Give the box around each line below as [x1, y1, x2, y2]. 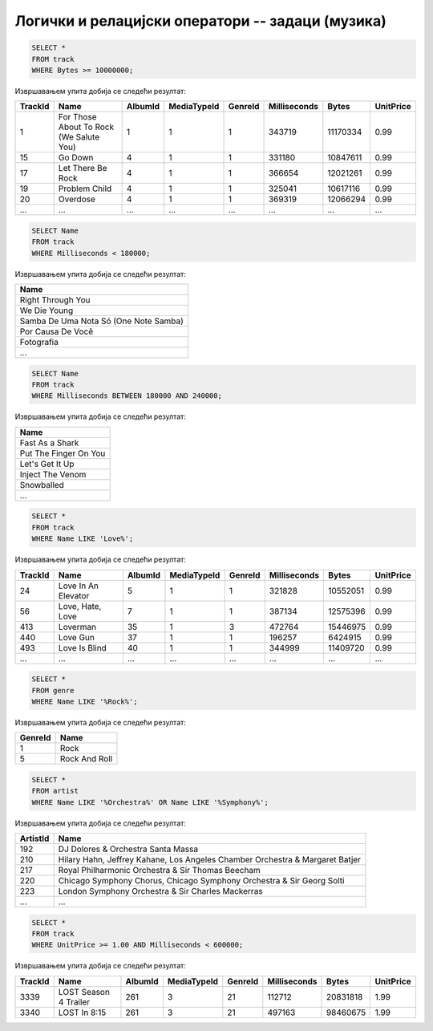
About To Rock [58, 121, 115, 132]
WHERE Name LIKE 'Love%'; [31, 534, 134, 543]
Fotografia [19, 337, 59, 348]
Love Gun [58, 631, 95, 643]
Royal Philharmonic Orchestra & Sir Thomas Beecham [58, 865, 261, 876]
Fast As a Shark [19, 437, 79, 449]
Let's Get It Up [19, 458, 75, 469]
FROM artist [31, 786, 79, 796]
